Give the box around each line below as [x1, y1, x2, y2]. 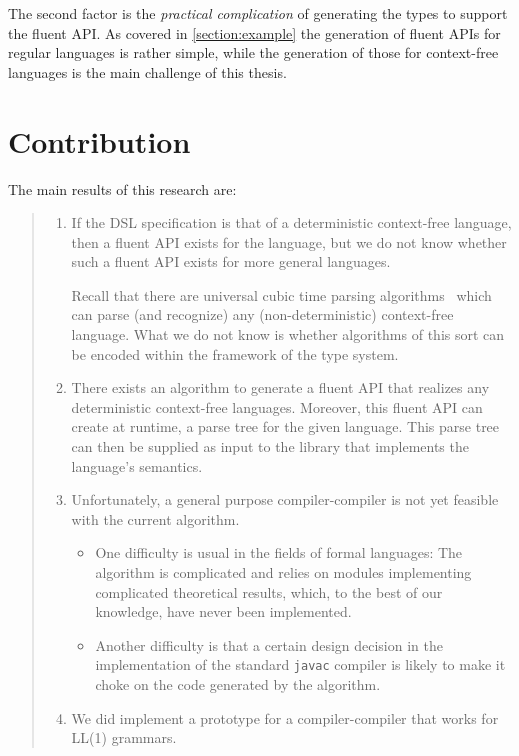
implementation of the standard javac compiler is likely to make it [95, 654, 506, 675]
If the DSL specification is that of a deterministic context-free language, [71, 212, 512, 233]
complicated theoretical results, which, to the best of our [95, 581, 443, 602]
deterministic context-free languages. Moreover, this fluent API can [71, 396, 483, 417]
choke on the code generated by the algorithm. [95, 674, 381, 695]
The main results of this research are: [8, 178, 237, 199]
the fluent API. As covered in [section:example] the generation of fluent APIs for [8, 22, 501, 43]
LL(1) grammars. [71, 727, 177, 748]
